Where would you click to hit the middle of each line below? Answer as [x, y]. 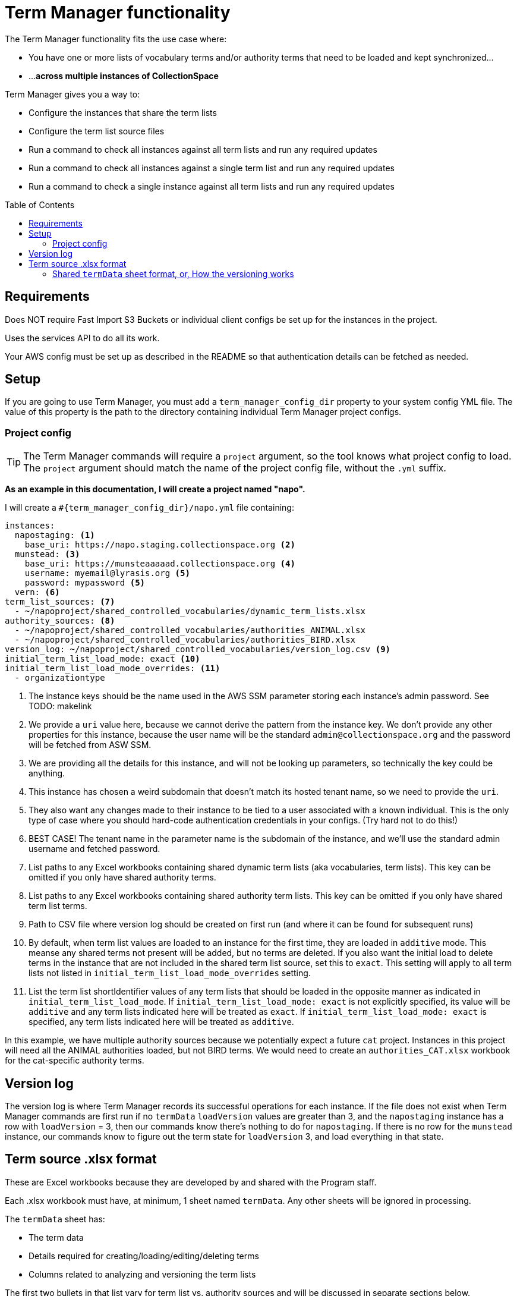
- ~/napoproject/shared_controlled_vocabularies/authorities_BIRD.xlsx [185, 640]
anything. [47, 773]
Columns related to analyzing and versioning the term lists [142, 1274]
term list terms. [58, 906]
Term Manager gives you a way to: [72, 94]
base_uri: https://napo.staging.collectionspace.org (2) [160, 545]
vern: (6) [37, 592]
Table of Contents [40, 205]
